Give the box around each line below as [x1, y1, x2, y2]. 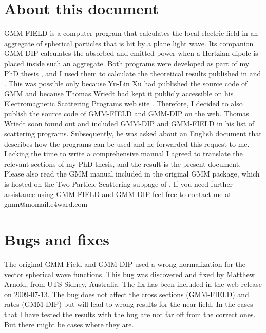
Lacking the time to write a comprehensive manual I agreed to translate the [4, 148, 243, 159]
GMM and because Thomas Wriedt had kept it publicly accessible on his [4, 88, 234, 99]
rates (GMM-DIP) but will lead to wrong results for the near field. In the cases [4, 299, 253, 309]
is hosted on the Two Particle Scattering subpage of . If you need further [4, 179, 233, 189]
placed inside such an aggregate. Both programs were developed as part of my [4, 57, 250, 68]
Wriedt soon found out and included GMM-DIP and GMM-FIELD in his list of [4, 118, 255, 129]
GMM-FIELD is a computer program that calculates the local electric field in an [4, 28, 258, 38]
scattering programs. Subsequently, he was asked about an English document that [4, 128, 262, 139]
